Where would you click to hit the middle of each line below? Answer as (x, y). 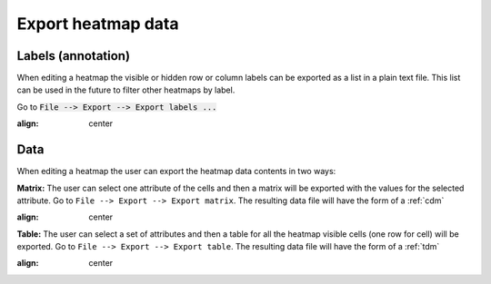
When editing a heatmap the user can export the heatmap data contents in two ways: (176, 171)
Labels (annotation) (74, 56)
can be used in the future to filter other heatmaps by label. (126, 90)
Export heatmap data (98, 24)
